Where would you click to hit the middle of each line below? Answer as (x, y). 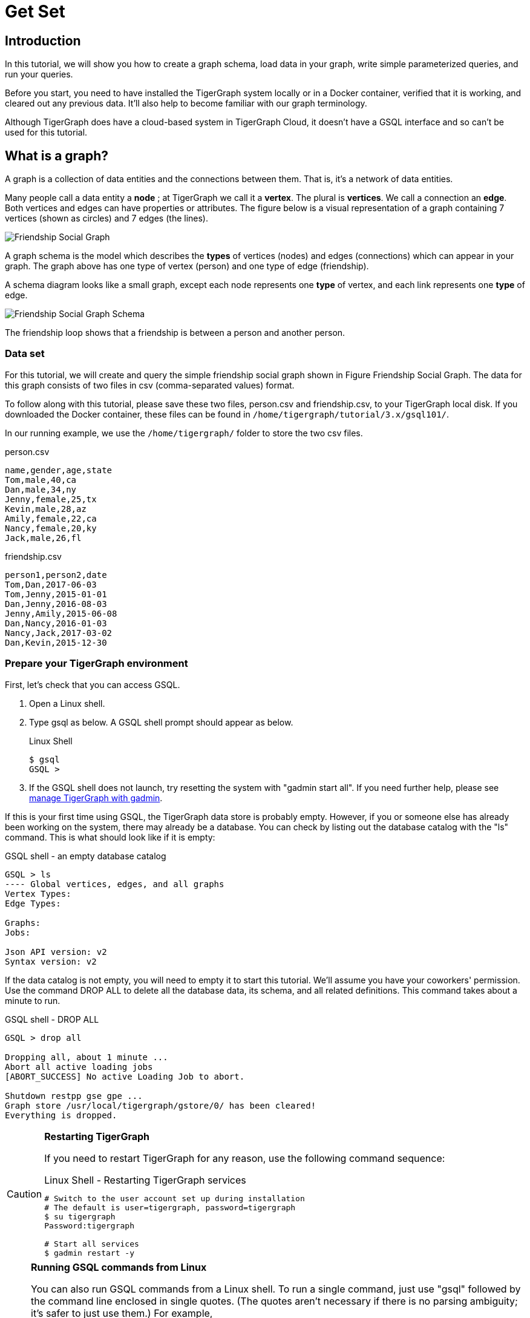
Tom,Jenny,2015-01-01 (56, 594)
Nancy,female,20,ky (51, 528)
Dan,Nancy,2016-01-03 (56, 623)
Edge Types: (33, 903)
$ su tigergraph (80, 1216)
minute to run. (33, 1000)
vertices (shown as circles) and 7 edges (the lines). (107, 218)
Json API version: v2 (56, 952)
